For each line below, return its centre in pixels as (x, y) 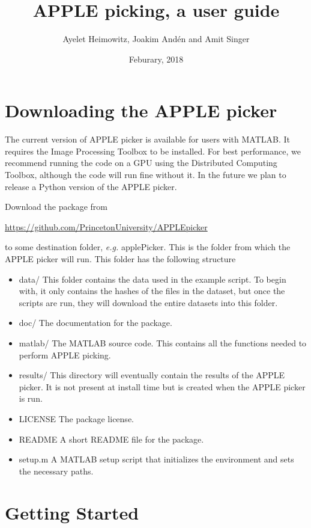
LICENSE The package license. (76, 418)
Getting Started (72, 512)
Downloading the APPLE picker (141, 110)
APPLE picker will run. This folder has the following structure (120, 259)
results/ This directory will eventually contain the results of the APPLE (152, 375)
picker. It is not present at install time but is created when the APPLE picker (162, 386)
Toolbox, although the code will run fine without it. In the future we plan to (146, 175)
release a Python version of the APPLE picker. (91, 186)
